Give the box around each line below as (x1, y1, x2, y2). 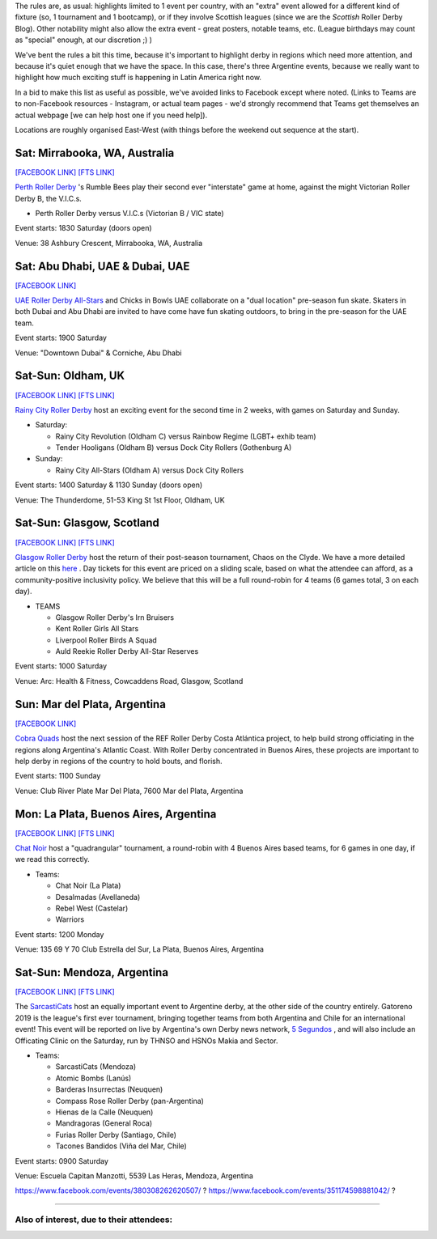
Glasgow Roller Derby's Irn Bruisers (55, 612, 174, 622)
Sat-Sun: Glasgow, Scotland (15, 516, 159, 530)
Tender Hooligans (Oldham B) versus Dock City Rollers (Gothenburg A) (55, 443, 292, 452)
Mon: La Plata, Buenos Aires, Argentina (15, 807, 217, 821)
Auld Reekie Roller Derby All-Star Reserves (55, 647, 199, 656)
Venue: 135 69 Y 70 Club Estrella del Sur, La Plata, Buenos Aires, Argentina (15, 944, 265, 954)
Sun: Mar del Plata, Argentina (15, 697, 166, 711)
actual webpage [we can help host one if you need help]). (15, 110, 208, 120)
